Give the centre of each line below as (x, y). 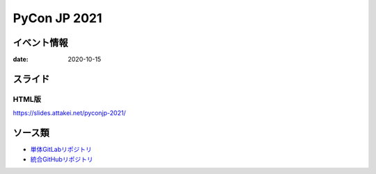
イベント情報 (40, 43)
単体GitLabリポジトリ (61, 150)
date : (21, 60)
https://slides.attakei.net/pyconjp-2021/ (69, 113)
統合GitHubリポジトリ (62, 159)
